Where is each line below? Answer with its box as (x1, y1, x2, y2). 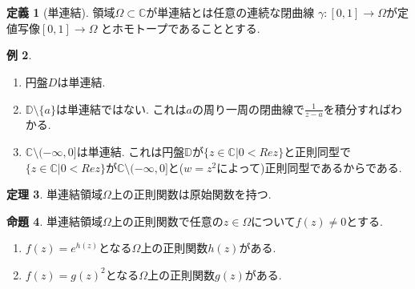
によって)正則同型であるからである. (216, 159, 402, 175)
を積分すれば (323, 100, 391, 117)
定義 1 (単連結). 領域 (6, 4, 115, 21)
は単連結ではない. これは (55, 100, 187, 117)
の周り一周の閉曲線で (191, 100, 304, 117)
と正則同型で (284, 142, 352, 159)
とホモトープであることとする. (101, 19, 260, 36)
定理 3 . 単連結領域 (6, 186, 103, 203)
